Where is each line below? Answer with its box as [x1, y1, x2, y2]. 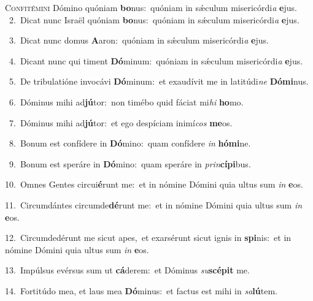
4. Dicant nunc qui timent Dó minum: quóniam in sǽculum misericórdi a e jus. [9, 54, 303, 67]
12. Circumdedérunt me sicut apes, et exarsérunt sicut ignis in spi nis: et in [5, 231, 292, 244]
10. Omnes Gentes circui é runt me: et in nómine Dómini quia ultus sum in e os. [5, 178, 303, 191]
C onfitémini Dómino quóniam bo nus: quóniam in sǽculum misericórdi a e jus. [5, 1, 297, 13]
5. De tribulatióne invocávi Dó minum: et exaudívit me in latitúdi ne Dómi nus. [9, 75, 309, 88]
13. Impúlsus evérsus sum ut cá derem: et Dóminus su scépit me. [5, 264, 250, 276]
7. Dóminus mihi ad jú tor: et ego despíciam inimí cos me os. [9, 116, 233, 129]
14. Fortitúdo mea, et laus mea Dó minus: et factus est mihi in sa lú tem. [5, 284, 277, 297]
